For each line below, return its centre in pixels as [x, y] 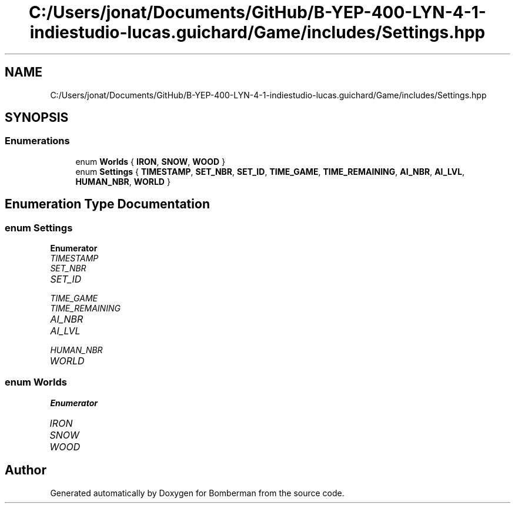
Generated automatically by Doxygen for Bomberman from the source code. [197, 493]
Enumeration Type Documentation [107, 204]
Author [26, 470]
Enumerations [37, 141]
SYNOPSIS [37, 118]
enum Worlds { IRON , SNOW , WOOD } [151, 161]
